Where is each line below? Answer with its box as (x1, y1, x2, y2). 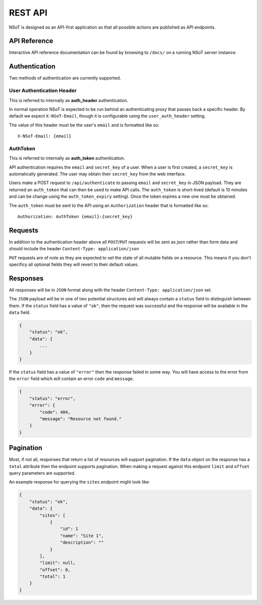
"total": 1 (39, 574, 65, 579)
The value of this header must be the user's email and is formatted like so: (9, 122, 160, 128)
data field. (9, 310, 31, 315)
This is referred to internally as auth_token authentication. (9, 156, 126, 161)
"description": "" (60, 540, 104, 545)
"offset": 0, (39, 567, 71, 572)
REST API (9, 7, 48, 18)
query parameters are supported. (9, 470, 76, 476)
